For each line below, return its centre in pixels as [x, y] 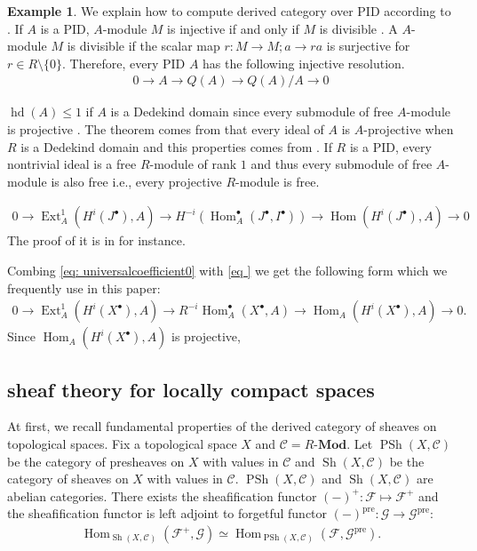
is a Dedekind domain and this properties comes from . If [176, 146]
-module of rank [193, 164]
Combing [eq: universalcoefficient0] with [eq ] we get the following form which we [227, 270]
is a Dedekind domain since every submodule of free [252, 112]
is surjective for [368, 46]
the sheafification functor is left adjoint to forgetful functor [167, 513]
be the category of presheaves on [96, 461]
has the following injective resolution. [304, 63]
